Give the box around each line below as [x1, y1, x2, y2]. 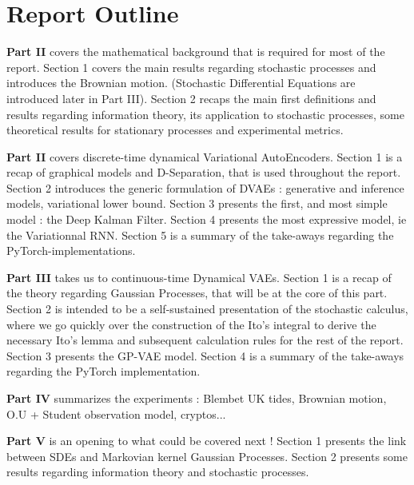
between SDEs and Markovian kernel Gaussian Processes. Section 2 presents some [6, 447, 408, 464]
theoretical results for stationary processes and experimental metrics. [6, 121, 344, 138]
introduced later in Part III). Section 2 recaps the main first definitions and [6, 89, 376, 106]
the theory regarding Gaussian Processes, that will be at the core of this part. [6, 284, 388, 301]
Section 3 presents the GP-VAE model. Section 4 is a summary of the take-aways [6, 347, 404, 364]
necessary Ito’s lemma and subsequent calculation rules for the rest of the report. [6, 332, 404, 348]
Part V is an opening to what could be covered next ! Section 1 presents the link [6, 432, 407, 449]
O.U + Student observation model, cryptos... [6, 405, 226, 422]
